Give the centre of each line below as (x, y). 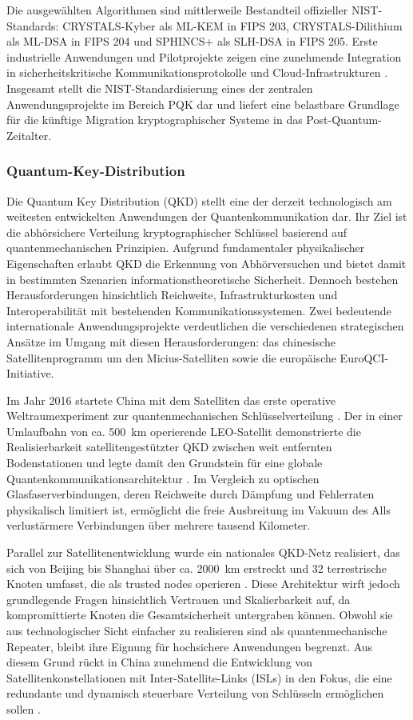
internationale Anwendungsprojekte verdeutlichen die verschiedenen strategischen (205, 326)
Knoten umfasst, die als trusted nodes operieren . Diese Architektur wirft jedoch (203, 584)
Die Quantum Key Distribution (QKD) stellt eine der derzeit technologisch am (199, 200)
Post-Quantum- (344, 120)
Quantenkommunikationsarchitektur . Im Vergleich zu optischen (163, 478)
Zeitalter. (29, 135)
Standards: (33, 25)
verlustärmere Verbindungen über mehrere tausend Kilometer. (159, 525)
